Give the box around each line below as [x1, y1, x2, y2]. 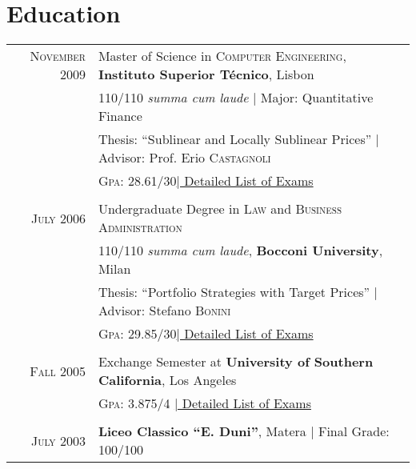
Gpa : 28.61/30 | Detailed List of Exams [98, 171, 314, 190]
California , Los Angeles [98, 371, 237, 390]
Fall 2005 [30, 361, 86, 380]
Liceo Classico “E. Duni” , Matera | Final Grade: [98, 422, 390, 441]
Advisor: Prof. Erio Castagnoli [98, 148, 271, 167]
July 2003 [30, 431, 86, 450]
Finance [98, 106, 142, 126]
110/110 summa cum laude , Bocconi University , [98, 241, 383, 260]
